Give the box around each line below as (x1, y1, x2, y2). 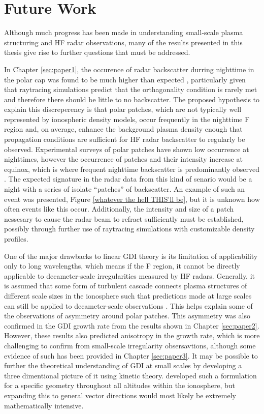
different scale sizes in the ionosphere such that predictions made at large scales (4, 290, 252, 301)
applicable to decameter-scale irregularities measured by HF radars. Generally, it (4, 270, 255, 281)
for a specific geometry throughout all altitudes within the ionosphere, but (4, 380, 236, 391)
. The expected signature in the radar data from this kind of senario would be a (4, 173, 252, 184)
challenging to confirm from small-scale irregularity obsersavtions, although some (4, 340, 256, 350)
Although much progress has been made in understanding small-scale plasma (4, 27, 243, 38)
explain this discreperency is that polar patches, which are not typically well (4, 104, 242, 114)
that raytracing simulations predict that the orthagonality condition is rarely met (4, 84, 257, 95)
